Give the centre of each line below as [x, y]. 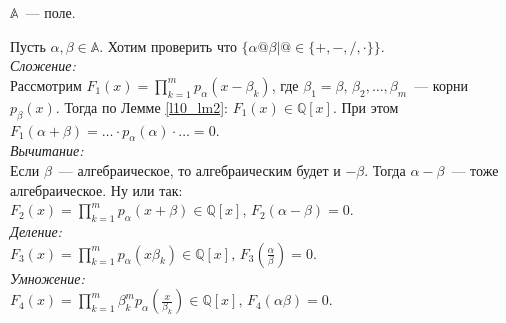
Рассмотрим [46, 84]
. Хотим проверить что [168, 45]
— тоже [475, 169]
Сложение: [43, 65]
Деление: [36, 230]
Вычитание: [47, 150]
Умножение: [47, 277]
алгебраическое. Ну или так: [96, 189]
